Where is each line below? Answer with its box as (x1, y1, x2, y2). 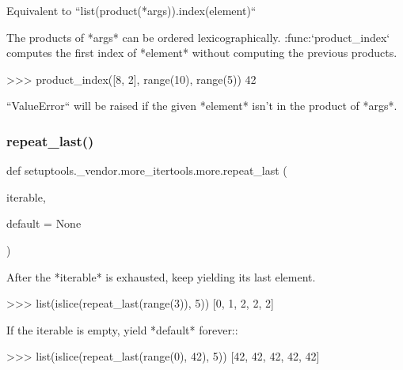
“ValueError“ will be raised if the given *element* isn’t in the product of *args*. (6, 97, 397, 114)
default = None (6, 215, 82, 232)
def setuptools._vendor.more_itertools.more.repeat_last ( (6, 162, 287, 179)
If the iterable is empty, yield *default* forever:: (6, 321, 238, 338)
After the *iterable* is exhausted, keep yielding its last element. (6, 268, 316, 285)
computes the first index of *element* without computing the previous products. (6, 44, 397, 61)
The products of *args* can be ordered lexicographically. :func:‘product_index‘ (6, 28, 390, 45)
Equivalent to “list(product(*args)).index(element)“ (6, 2, 257, 18)
